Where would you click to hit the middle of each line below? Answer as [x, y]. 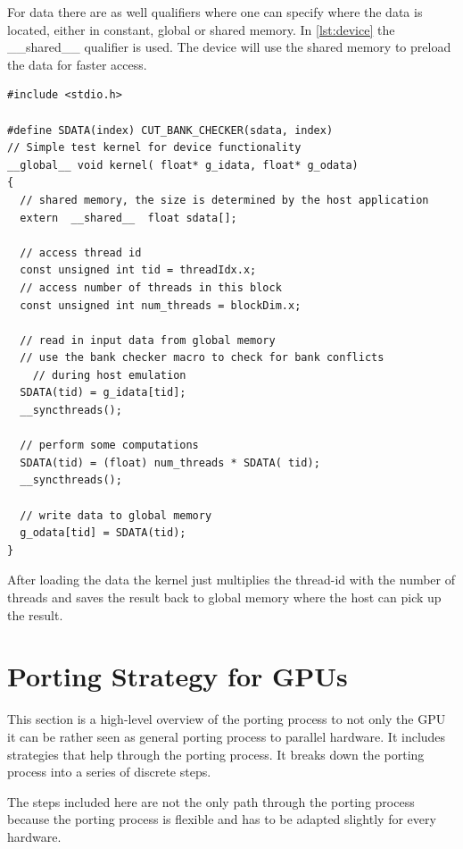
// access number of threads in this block [151, 287]
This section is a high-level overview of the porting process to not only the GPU [227, 719]
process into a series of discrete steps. [109, 772]
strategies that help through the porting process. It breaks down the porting [216, 754]
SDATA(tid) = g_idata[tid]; [103, 393]
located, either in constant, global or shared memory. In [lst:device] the [201, 29]
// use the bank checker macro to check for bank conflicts [202, 358]
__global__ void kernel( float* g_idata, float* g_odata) [183, 165]
